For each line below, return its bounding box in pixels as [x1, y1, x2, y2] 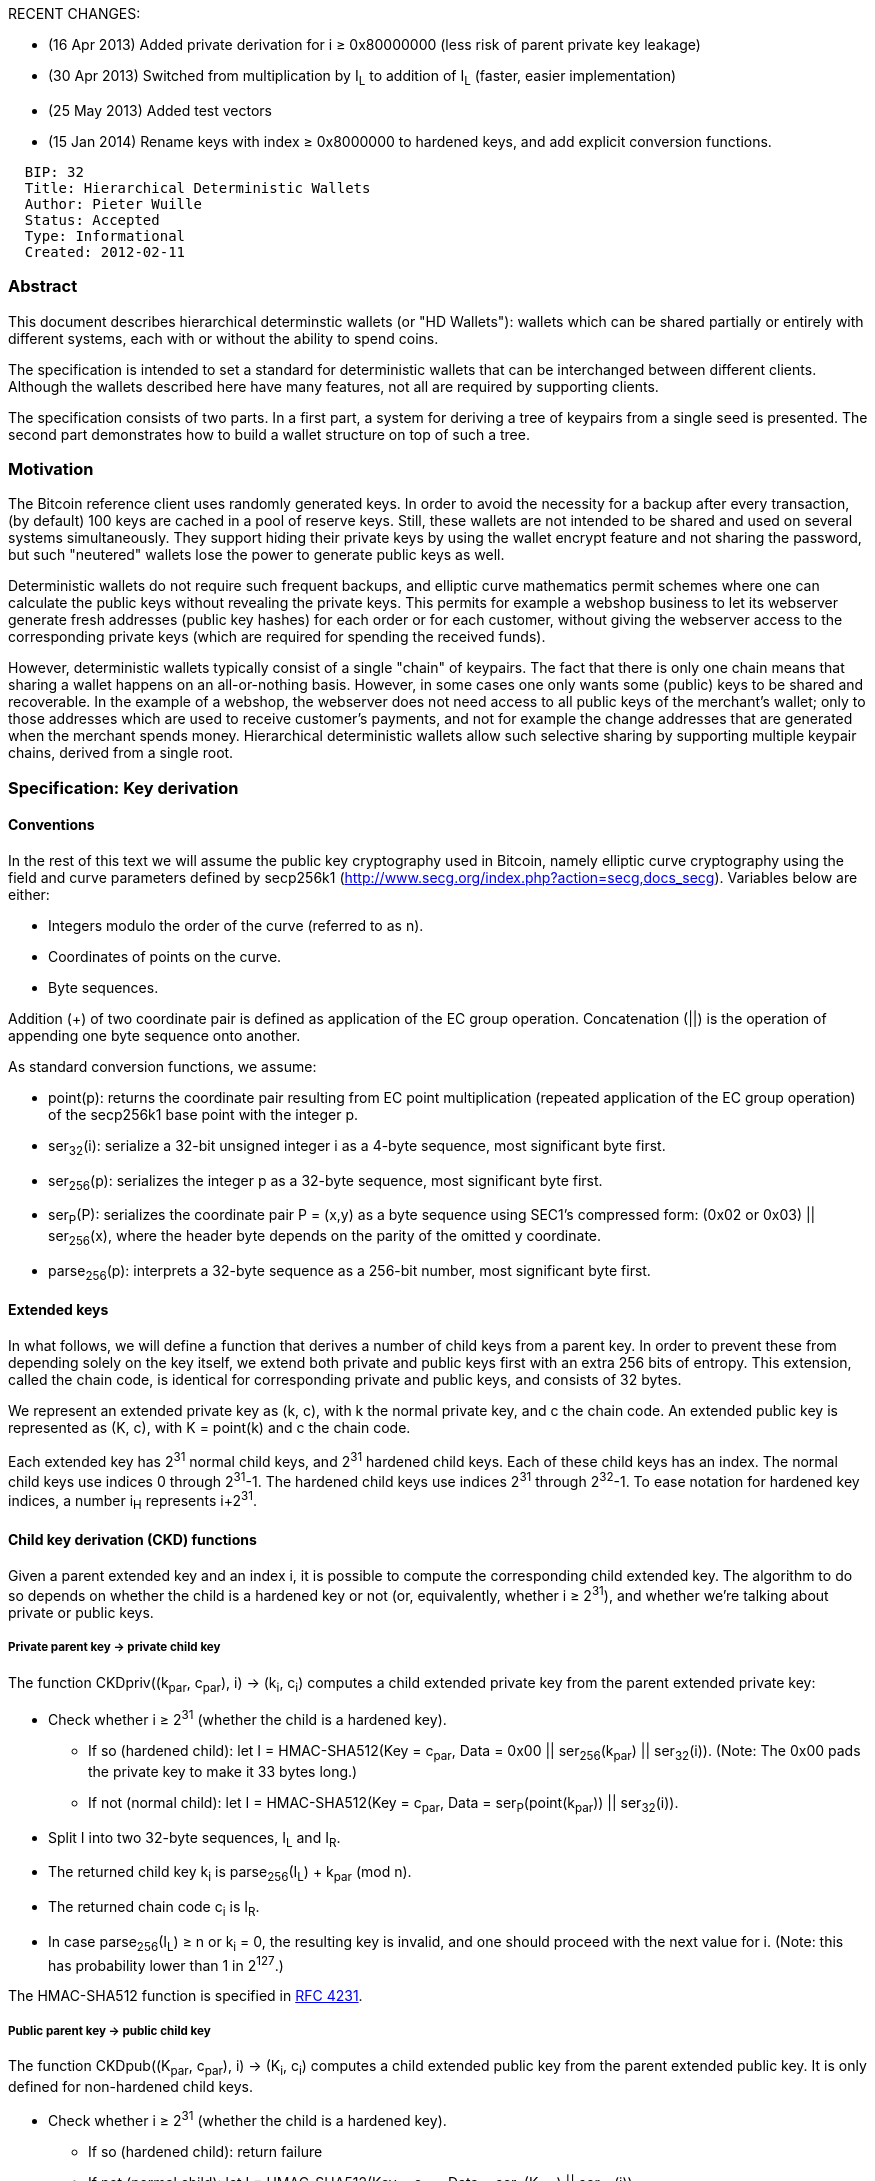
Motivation [8, 458, 94, 479]
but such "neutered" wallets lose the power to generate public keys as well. [8, 546, 505, 564]
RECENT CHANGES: [8, 5, 141, 22]
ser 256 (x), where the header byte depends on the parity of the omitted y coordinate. [48, 1227, 602, 1249]
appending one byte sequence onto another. [8, 1026, 301, 1044]
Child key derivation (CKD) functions [8, 1531, 257, 1549]
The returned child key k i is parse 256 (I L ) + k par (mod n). [48, 1863, 412, 1885]
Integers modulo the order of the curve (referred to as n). [48, 916, 424, 934]
